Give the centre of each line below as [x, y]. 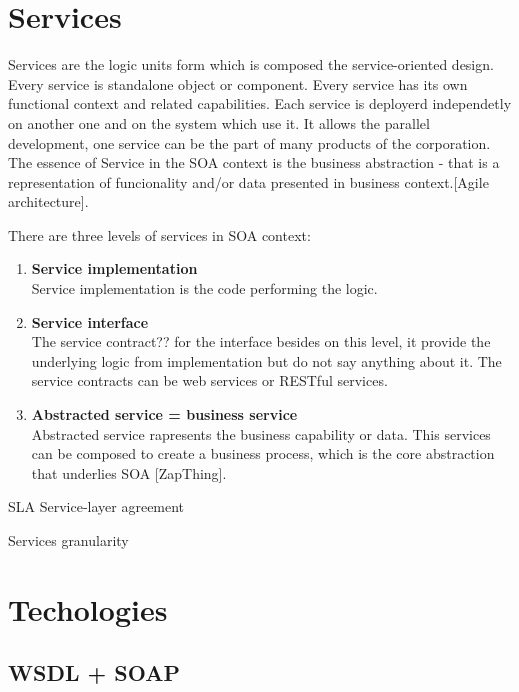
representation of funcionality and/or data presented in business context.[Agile [248, 181]
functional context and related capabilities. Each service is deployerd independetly [260, 103]
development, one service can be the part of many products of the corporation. [249, 142]
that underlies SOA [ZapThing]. [129, 472]
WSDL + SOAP [94, 672]
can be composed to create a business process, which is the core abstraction [263, 453]
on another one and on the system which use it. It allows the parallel [219, 122]
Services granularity [68, 540]
